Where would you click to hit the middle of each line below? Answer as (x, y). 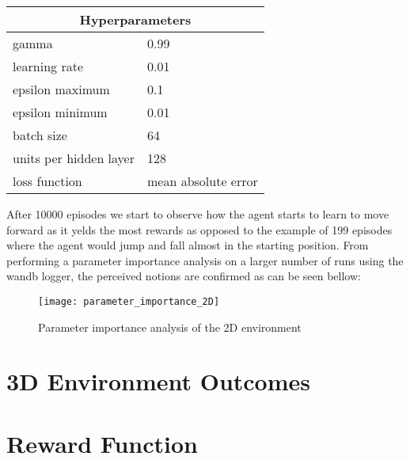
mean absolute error (202, 181)
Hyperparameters (135, 19)
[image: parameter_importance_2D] (129, 301)
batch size (40, 135)
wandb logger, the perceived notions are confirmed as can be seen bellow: (184, 276)
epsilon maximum (61, 89)
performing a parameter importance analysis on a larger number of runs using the (205, 260)
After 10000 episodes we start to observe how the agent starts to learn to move (198, 214)
